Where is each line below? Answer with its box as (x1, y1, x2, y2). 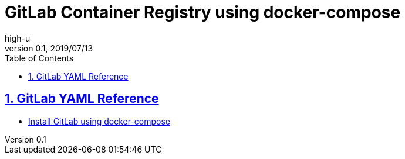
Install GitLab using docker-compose (28, 116, 171, 126)
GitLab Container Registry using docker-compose (5, 2, 401, 22)
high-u (5, 33, 31, 43)
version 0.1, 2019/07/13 (5, 43, 93, 53)
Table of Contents (5, 53, 74, 63)
